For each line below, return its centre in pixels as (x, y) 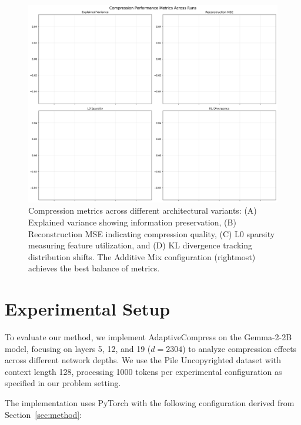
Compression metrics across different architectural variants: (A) (143, 210)
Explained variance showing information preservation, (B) (132, 222)
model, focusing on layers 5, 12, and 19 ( (78, 348)
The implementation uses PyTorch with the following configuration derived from (150, 403)
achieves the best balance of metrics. (94, 268)
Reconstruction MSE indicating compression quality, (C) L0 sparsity (152, 233)
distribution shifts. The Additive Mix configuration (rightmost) (142, 256)
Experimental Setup (88, 309)
